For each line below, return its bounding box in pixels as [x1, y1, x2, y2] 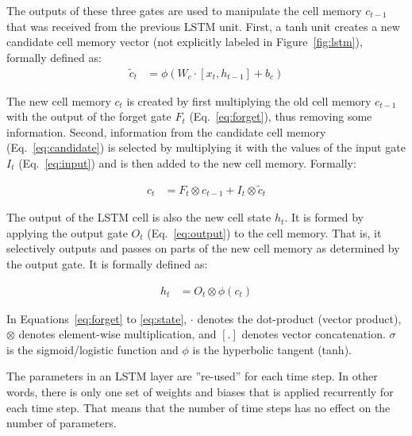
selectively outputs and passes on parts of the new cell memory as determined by [6, 240, 400, 257]
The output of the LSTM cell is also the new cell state [6, 209, 271, 226]
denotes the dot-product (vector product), [197, 310, 402, 326]
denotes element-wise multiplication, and [18, 326, 217, 342]
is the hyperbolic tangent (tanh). [192, 341, 352, 357]
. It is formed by [284, 209, 364, 226]
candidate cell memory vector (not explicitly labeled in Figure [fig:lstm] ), [6, 33, 363, 50]
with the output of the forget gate [6, 108, 171, 125]
